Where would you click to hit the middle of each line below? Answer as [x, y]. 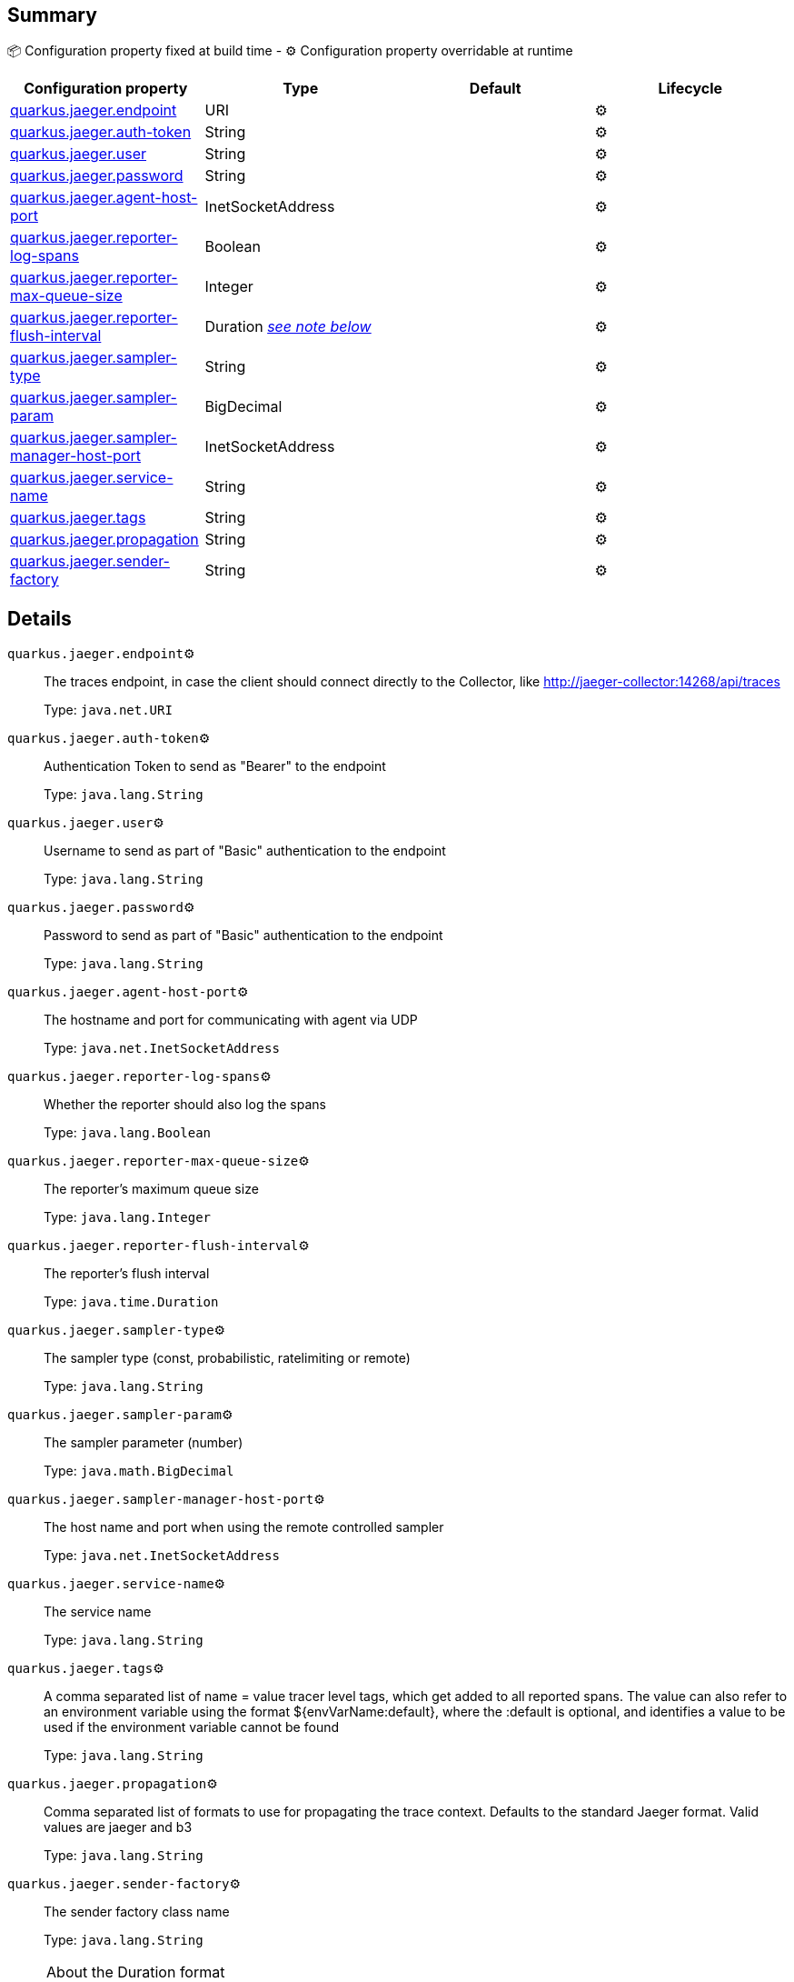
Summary [52, 15]
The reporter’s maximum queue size [151, 1189]
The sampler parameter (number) [144, 1443]
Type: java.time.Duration [131, 1302]
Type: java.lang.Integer [128, 1217]
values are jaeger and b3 [118, 1827]
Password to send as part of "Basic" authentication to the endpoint [243, 936]
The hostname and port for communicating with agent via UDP [231, 1020]
